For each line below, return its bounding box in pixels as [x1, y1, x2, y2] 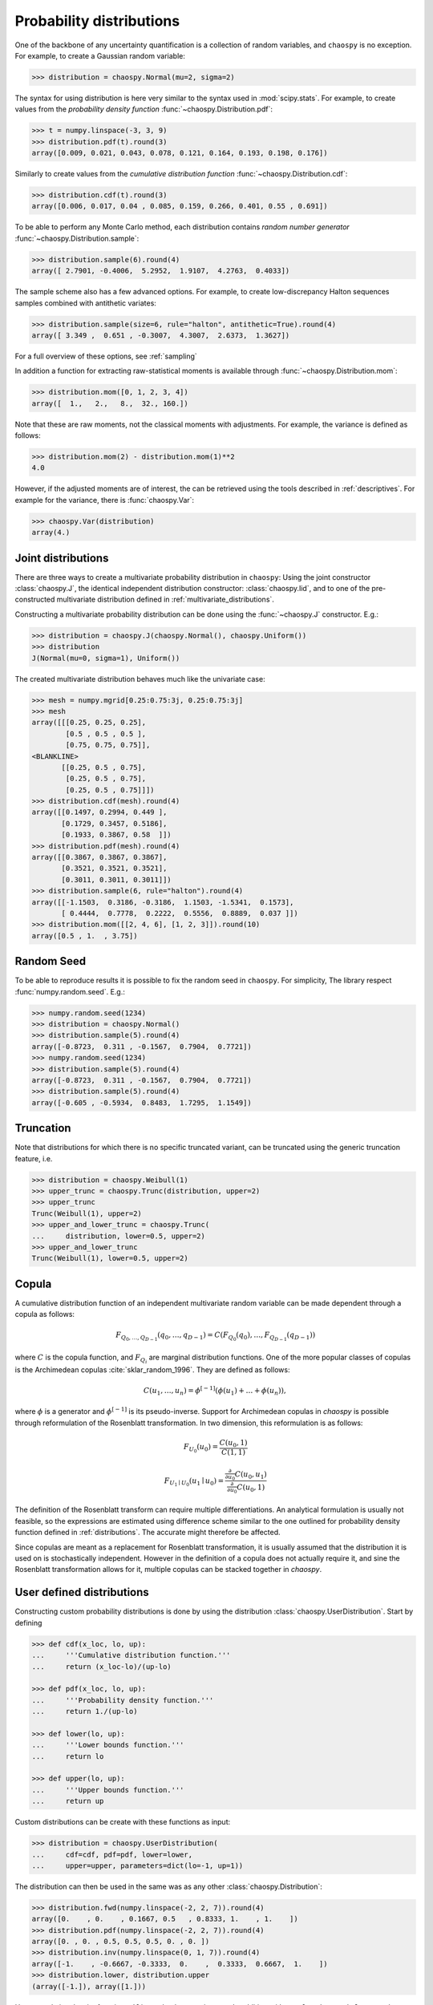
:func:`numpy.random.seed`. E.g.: [14, 986, 126, 996]
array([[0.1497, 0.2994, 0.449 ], [31, 808, 168, 817]
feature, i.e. [14, 1153, 53, 1163]
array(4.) [31, 528, 71, 537]
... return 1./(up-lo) [31, 1707, 138, 1716]
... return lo [31, 1752, 104, 1760]
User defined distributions [14, 1586, 150, 1599]
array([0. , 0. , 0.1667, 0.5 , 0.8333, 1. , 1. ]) [31, 1914, 298, 1924]
